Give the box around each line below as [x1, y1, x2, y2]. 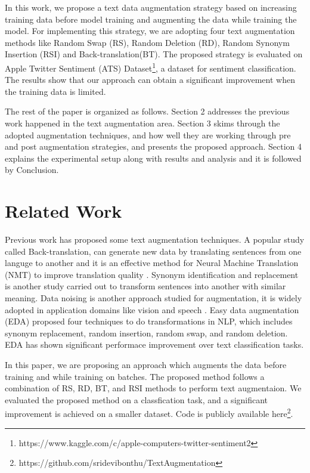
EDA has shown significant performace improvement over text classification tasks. [5, 338, 304, 351]
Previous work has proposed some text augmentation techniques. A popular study [5, 233, 305, 246]
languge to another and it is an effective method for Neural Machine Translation [5, 256, 299, 269]
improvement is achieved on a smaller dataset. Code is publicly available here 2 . [5, 406, 293, 420]
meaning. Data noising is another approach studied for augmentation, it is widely [5, 292, 302, 304]
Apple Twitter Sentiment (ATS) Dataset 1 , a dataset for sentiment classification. [5, 60, 296, 74]
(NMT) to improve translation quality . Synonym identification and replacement [5, 268, 299, 280]
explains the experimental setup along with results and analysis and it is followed [5, 152, 302, 164]
